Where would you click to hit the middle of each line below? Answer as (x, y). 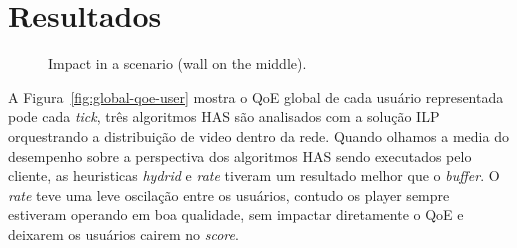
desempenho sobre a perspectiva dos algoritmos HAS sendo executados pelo (240, 155)
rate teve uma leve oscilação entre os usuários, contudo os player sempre (229, 194)
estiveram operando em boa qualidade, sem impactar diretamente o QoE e (236, 214)
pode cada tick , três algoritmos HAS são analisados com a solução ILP (224, 116)
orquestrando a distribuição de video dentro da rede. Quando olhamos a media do (258, 135)
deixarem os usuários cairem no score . (123, 233)
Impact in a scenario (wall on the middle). (177, 63)
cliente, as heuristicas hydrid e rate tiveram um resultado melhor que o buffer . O (254, 175)
